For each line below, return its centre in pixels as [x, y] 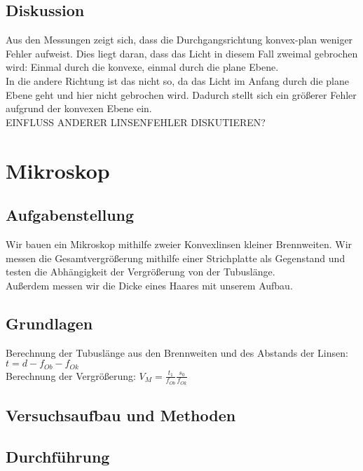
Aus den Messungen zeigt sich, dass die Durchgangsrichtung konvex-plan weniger [179, 40]
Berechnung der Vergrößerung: [71, 375]
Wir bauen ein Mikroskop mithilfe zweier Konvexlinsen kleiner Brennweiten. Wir [179, 244]
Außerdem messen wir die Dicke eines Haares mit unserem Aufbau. [149, 285]
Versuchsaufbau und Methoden [121, 415]
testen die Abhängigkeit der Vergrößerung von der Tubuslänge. [141, 272]
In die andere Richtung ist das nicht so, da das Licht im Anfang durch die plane [177, 80]
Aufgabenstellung [70, 215]
